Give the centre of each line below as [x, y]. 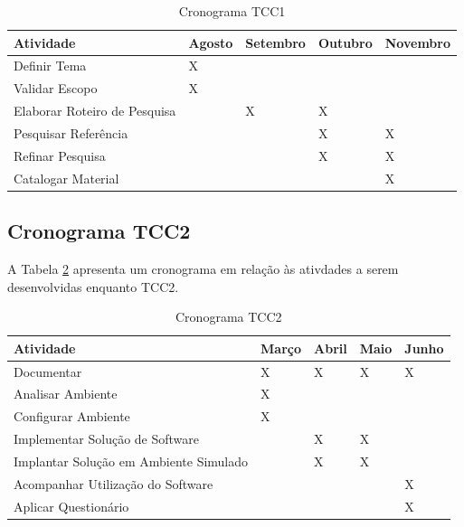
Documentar [48, 371]
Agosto [211, 42]
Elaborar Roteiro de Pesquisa [95, 111]
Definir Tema [50, 66]
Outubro [345, 42]
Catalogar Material [66, 178]
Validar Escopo [56, 88]
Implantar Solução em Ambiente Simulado [131, 461]
